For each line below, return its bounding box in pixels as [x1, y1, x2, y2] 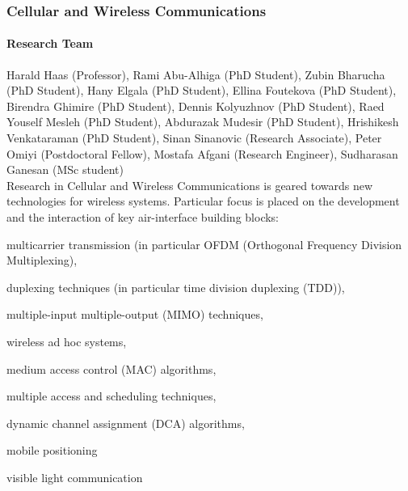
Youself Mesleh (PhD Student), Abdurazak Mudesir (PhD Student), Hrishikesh [6, 113, 399, 130]
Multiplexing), [6, 252, 78, 269]
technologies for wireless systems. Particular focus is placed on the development [6, 193, 400, 210]
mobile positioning [6, 442, 98, 459]
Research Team [6, 35, 94, 52]
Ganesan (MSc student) [6, 161, 124, 178]
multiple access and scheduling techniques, [6, 387, 217, 404]
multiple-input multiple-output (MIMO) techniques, [6, 306, 263, 323]
